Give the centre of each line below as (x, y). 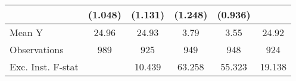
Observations (37, 49)
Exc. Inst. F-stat (44, 67)
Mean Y (27, 32)
